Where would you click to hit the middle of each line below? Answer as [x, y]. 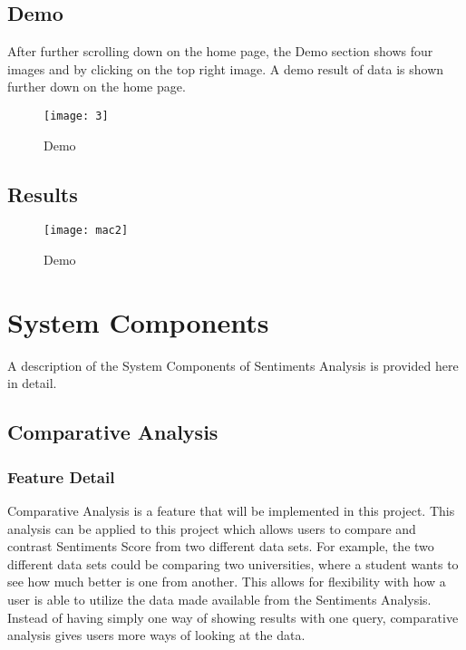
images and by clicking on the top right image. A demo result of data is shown [226, 68]
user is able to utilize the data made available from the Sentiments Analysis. [219, 599]
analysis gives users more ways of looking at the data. [156, 635]
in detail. [32, 383]
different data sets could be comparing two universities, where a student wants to [233, 563]
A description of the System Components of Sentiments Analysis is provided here [233, 365]
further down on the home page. [97, 87]
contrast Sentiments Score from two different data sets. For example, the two [221, 546]
